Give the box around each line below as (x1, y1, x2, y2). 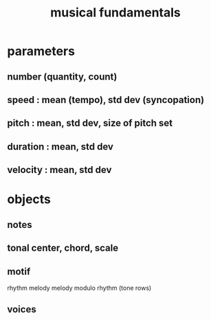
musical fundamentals (50, 5, 181, 21)
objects (7, 192, 52, 207)
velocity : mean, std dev (7, 164, 112, 176)
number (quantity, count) (7, 71, 118, 82)
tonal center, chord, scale (7, 242, 119, 254)
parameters (7, 43, 76, 59)
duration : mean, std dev (7, 141, 113, 152)
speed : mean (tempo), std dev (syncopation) (7, 94, 205, 106)
